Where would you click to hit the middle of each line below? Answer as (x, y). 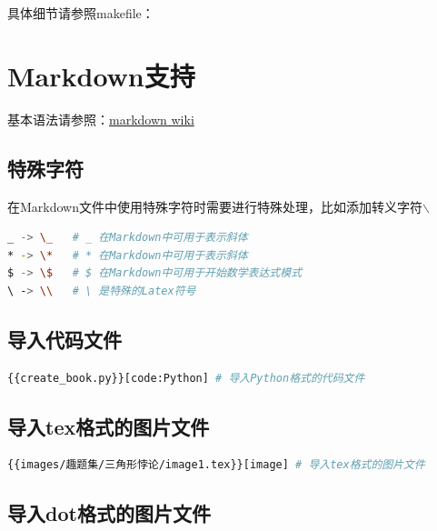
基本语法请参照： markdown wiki (101, 119)
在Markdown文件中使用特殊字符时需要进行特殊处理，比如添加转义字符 (215, 206)
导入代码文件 (65, 339)
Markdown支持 (101, 75)
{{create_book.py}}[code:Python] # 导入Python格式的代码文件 (186, 378)
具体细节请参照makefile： (81, 13)
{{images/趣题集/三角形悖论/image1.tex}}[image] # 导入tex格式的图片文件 (216, 465)
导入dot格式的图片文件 (109, 513)
